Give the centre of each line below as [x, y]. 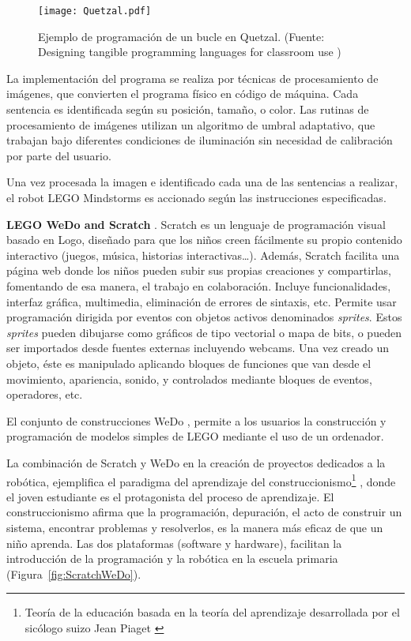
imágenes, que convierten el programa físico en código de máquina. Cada [183, 94]
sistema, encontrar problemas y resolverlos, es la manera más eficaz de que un [195, 527]
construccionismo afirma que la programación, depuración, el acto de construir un [204, 512]
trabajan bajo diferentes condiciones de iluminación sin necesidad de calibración [200, 140]
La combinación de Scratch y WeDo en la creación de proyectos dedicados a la [196, 462]
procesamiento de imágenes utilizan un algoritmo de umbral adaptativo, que [191, 124]
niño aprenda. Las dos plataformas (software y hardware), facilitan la [174, 543]
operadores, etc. [45, 394]
